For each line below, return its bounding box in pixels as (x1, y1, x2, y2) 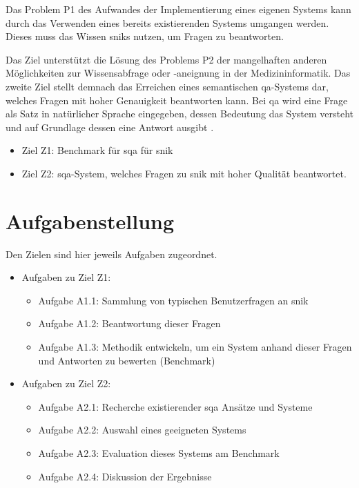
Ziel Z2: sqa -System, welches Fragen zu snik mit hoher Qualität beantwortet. (21, 166, 347, 180)
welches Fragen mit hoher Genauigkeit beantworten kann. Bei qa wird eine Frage (6, 92, 348, 107)
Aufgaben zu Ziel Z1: (21, 270, 111, 284)
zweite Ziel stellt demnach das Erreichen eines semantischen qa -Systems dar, (6, 79, 329, 93)
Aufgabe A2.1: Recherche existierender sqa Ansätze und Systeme (38, 399, 313, 413)
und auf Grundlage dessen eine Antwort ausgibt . (6, 119, 214, 134)
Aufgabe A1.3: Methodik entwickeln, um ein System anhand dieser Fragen (38, 340, 352, 354)
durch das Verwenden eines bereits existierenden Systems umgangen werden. (6, 15, 329, 30)
